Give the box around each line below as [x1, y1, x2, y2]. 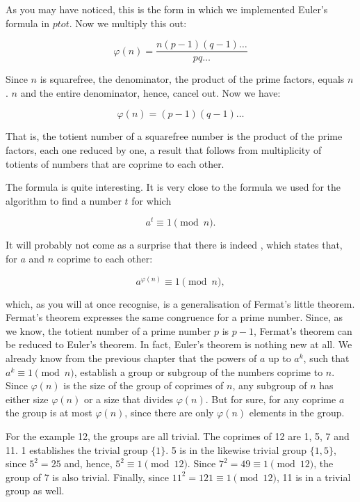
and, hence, [64, 456, 113, 471]
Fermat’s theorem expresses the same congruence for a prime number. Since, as [6, 310, 343, 324]
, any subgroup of [232, 378, 307, 393]
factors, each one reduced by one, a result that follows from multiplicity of [6, 143, 322, 157]
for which [131, 193, 172, 207]
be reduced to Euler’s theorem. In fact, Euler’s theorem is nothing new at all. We [6, 337, 352, 352]
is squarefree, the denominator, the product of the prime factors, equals [40, 72, 345, 86]
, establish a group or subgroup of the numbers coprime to [74, 364, 323, 379]
